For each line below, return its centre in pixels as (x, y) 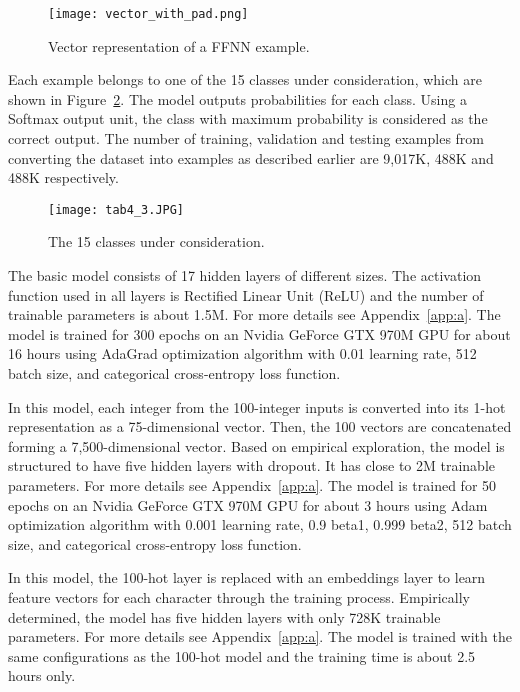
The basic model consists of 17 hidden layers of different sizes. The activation (245, 275)
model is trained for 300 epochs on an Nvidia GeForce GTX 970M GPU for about (259, 333)
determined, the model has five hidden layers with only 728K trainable (224, 616)
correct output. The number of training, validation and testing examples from (246, 138)
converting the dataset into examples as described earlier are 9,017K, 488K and (251, 157)
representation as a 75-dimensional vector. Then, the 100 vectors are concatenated (260, 426)
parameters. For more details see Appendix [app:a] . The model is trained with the (260, 636)
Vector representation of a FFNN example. (179, 45)
